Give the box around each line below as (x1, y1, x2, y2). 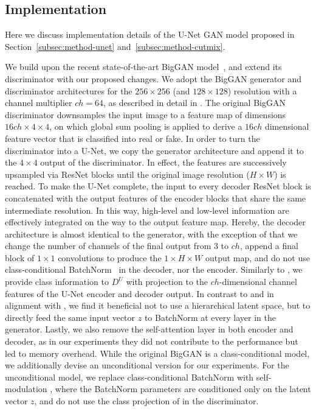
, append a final (239, 239, 298, 252)
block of (5, 251, 35, 264)
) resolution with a (227, 84, 297, 97)
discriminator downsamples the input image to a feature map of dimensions (5, 108, 286, 121)
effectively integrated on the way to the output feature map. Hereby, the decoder (5, 216, 306, 228)
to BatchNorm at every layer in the (144, 311, 276, 323)
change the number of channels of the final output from (5, 239, 211, 252)
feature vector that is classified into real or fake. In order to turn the (5, 132, 260, 144)
